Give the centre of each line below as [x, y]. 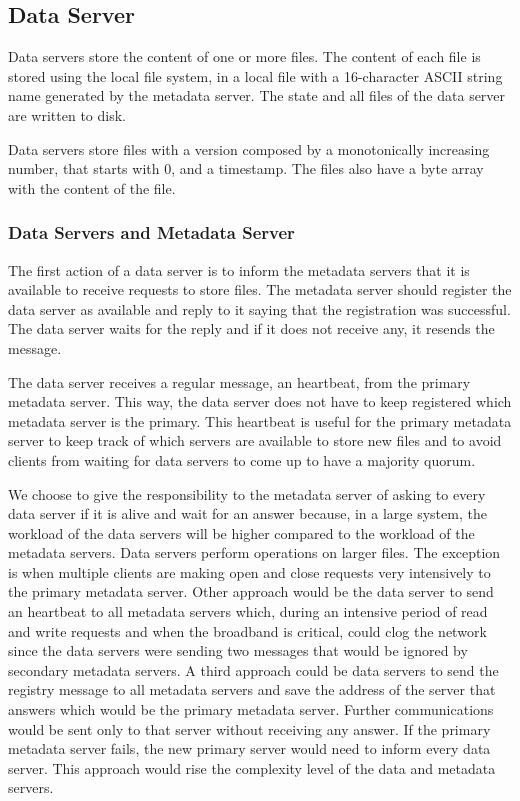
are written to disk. [67, 114]
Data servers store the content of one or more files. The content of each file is [244, 56]
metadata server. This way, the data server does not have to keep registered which [260, 401]
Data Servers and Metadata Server [151, 232]
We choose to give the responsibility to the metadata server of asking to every [247, 493]
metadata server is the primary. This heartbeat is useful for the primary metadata [260, 420]
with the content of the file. [92, 187]
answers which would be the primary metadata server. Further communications [251, 709]
